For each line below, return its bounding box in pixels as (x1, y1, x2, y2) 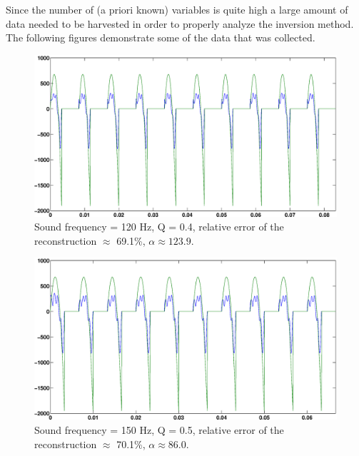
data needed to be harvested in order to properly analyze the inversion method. (6, 16, 354, 31)
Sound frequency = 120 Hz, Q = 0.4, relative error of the (34, 219, 284, 234)
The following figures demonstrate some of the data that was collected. (6, 30, 315, 45)
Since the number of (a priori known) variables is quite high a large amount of (6, 2, 348, 16)
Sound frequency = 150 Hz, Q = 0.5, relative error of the (34, 422, 284, 437)
